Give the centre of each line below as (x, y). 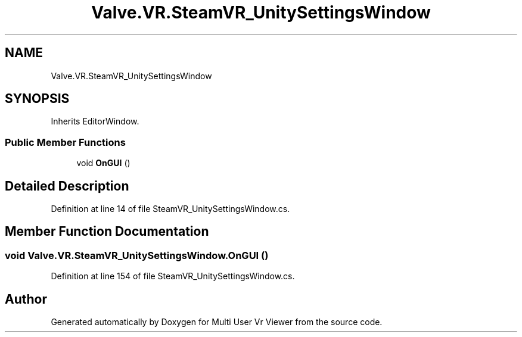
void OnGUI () (103, 163)
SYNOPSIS (37, 99)
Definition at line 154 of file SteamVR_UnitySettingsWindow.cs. (173, 276)
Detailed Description (67, 186)
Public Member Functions (65, 142)
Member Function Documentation (107, 232)
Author (26, 299)
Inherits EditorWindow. (95, 121)
